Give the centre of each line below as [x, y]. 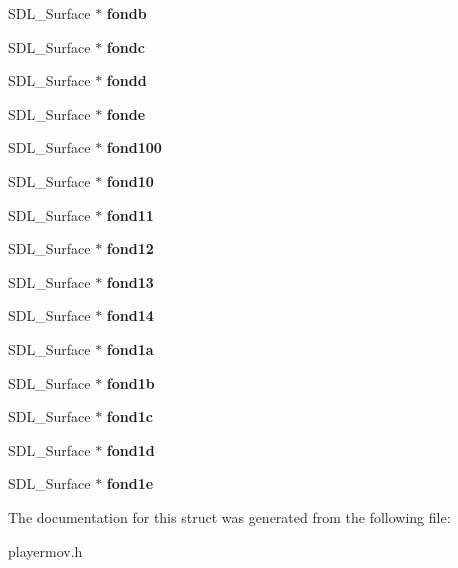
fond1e [130, 483]
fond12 [130, 248]
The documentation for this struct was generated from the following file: [229, 516]
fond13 [130, 281]
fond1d [130, 449]
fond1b [130, 382]
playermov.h [45, 550]
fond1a [130, 348]
